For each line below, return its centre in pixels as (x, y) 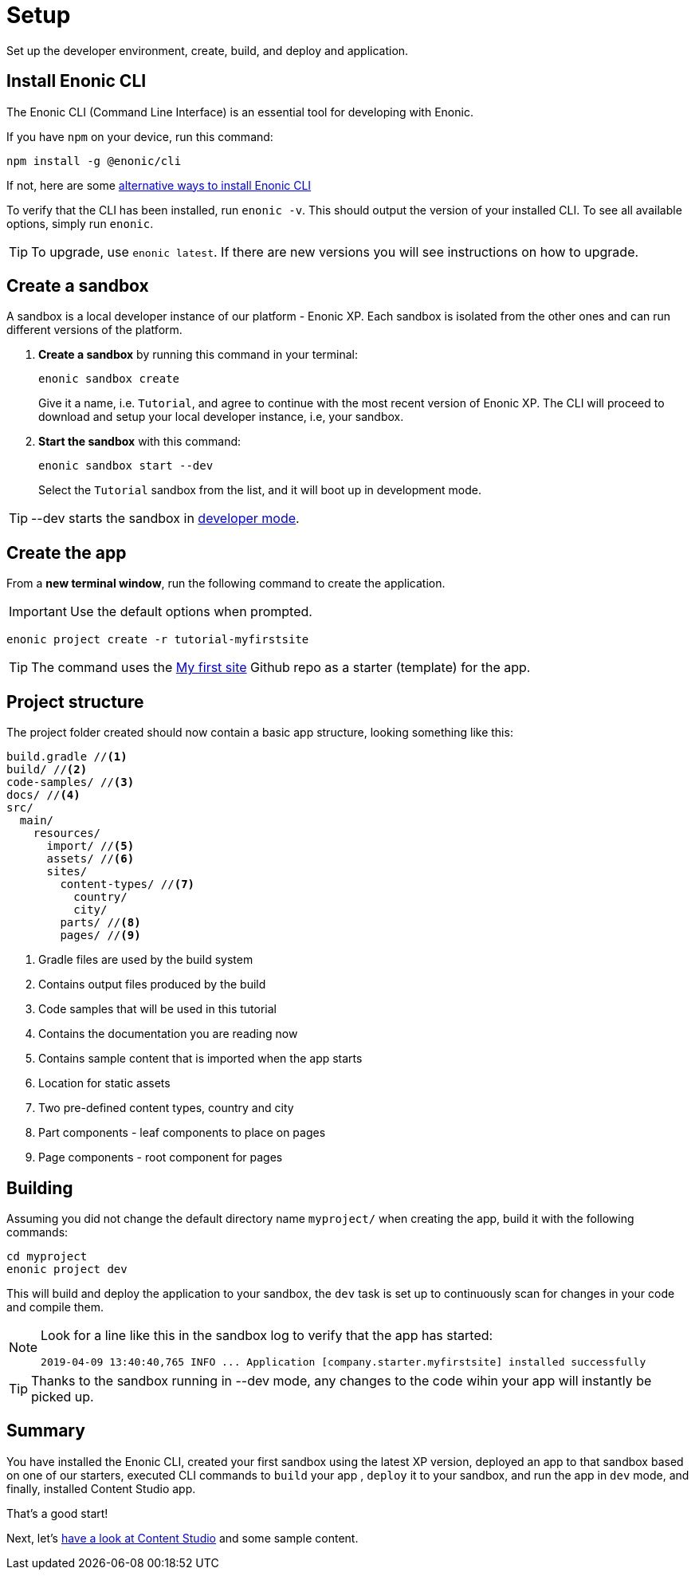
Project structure (75, 702)
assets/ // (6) (90, 859)
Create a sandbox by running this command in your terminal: (198, 355)
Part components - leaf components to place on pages (182, 1133)
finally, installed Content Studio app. (101, 1488)
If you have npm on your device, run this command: (140, 136)
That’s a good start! (57, 1513)
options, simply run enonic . (80, 223)
